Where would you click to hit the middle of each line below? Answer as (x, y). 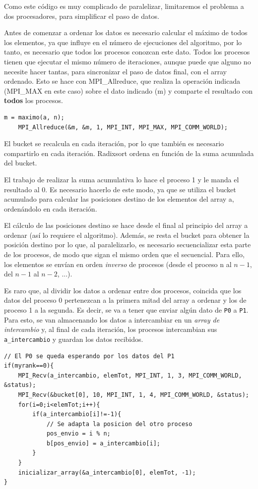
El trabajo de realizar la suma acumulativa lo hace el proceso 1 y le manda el (122, 179)
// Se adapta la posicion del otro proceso (119, 424)
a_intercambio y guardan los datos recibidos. (74, 339)
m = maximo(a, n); (34, 117)
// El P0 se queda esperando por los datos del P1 (89, 356)
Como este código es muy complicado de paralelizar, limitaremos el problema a (124, 6)
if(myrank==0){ (29, 366)
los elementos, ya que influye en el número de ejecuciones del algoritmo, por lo (123, 42)
